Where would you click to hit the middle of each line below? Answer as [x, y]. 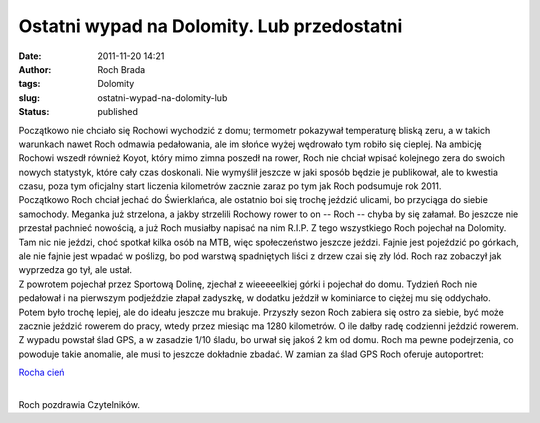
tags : [29, 84]
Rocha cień [41, 372]
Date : [30, 56]
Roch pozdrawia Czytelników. [79, 404]
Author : [35, 69]
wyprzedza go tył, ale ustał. [75, 270]
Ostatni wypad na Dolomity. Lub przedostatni [210, 26]
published [118, 112]
